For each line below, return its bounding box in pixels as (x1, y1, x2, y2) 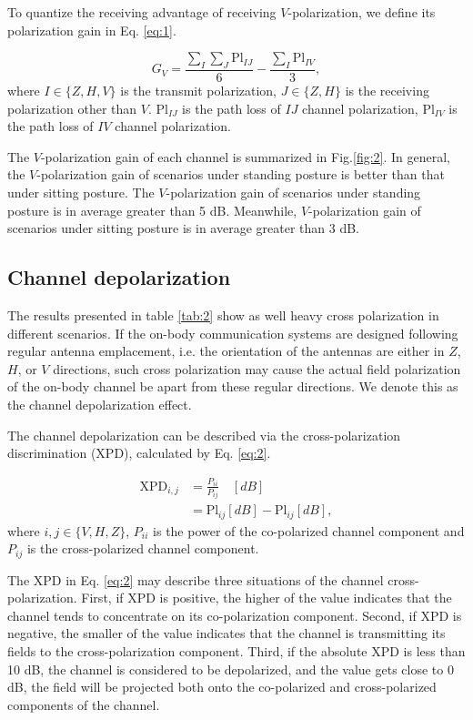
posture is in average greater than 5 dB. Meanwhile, (7, 200, 297, 219)
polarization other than (7, 98, 137, 117)
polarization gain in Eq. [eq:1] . (7, 20, 176, 39)
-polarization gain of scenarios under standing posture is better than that (36, 165, 445, 184)
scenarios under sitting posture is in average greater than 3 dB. (7, 218, 359, 238)
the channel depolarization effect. (7, 394, 192, 413)
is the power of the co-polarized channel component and (153, 521, 465, 540)
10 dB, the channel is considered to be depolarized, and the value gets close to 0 (7, 659, 454, 678)
